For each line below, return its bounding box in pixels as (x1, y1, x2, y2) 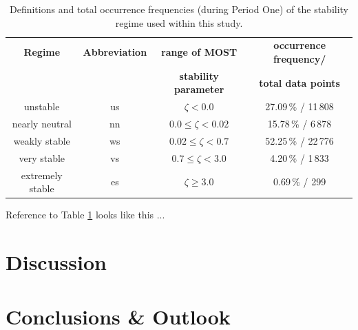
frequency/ (273, 52, 326, 66)
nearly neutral (12, 116, 72, 131)
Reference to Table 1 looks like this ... (6, 207, 165, 222)
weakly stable (13, 134, 70, 147)
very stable (19, 150, 65, 165)
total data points (259, 75, 340, 90)
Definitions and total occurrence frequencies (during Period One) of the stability (9, 2, 349, 16)
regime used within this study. (115, 15, 243, 30)
